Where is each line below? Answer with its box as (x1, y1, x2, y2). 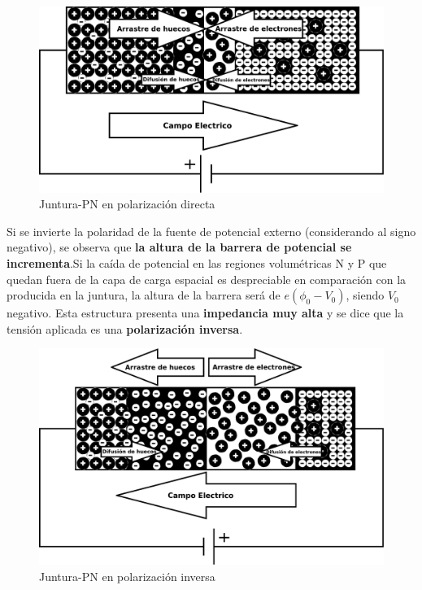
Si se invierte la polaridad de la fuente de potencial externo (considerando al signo (7, 222, 416, 239)
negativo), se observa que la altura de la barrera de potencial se (7, 238, 352, 256)
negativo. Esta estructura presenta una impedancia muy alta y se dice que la (7, 304, 404, 321)
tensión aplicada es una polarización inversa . (7, 320, 243, 337)
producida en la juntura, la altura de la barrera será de (7, 286, 281, 304)
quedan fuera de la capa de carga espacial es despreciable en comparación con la (7, 270, 407, 287)
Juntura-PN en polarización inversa (39, 567, 215, 584)
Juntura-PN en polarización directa (39, 195, 215, 212)
